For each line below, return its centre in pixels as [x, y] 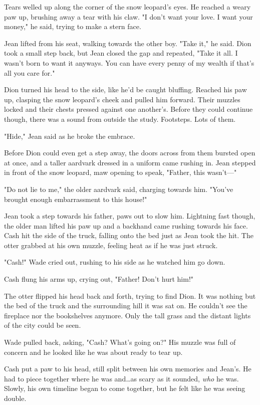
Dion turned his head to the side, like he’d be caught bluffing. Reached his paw [125, 89]
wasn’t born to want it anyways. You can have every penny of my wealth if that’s [129, 62]
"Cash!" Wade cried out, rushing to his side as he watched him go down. [115, 262]
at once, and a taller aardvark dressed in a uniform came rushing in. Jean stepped [130, 162]
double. [15, 398]
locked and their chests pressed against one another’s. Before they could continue [128, 109]
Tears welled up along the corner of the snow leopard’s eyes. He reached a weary [127, 7]
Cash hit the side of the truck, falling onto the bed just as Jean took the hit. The [129, 235]
